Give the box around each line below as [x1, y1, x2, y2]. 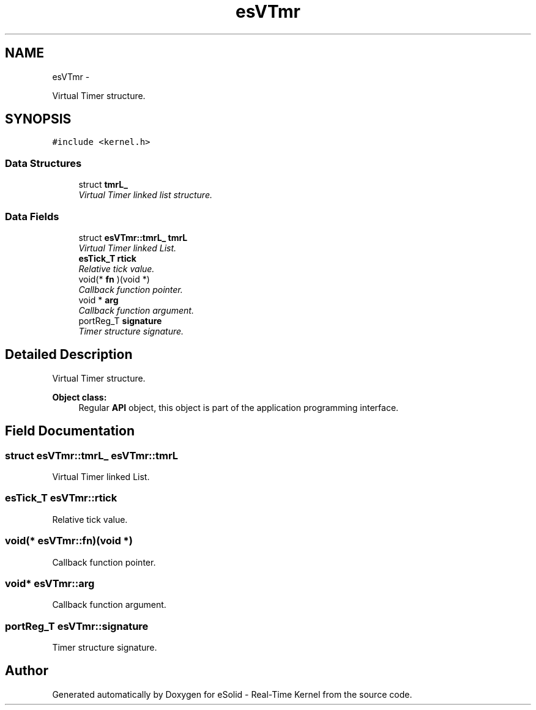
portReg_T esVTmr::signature [5, 619, 149, 632]
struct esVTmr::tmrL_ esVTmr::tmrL [5, 449, 179, 462]
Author [5, 663, 48, 679]
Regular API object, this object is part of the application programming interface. [78, 402, 399, 413]
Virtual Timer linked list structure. [78, 190, 213, 201]
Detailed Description [5, 347, 133, 363]
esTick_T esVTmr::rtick [5, 492, 117, 505]
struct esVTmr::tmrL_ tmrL [78, 232, 188, 243]
